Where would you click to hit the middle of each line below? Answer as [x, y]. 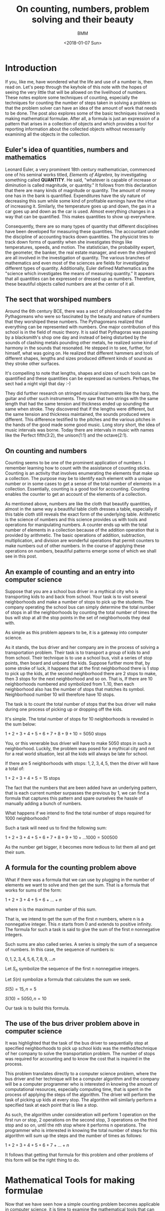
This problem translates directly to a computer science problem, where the [81, 1074]
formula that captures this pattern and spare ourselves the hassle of [74, 798]
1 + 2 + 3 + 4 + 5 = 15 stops [33, 778]
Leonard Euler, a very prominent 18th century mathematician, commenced [80, 169]
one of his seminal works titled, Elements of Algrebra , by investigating [76, 174]
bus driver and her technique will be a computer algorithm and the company [82, 1079]
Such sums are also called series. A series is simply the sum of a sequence [81, 944]
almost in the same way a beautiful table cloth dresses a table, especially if [81, 509]
